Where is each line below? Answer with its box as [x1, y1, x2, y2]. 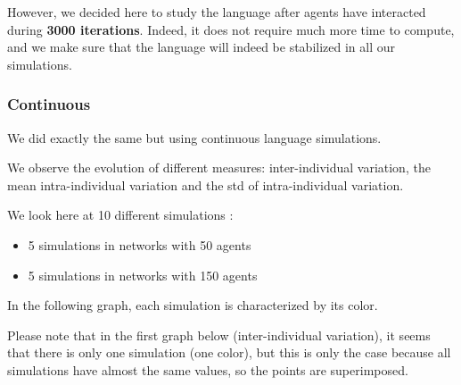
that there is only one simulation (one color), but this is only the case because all [7, 343, 451, 362]
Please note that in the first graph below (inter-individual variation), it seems [7, 325, 431, 344]
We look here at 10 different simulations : [7, 205, 234, 224]
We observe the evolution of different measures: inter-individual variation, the [7, 158, 431, 177]
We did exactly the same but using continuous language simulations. [7, 128, 382, 146]
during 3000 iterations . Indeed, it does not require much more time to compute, [7, 20, 455, 38]
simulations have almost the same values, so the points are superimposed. [7, 360, 408, 379]
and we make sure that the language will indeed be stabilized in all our [7, 38, 396, 56]
